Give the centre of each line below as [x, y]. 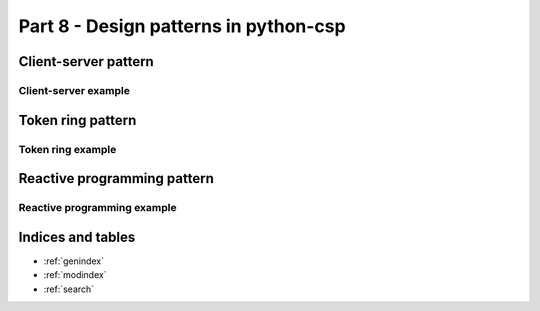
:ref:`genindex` [74, 261]
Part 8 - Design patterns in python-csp [182, 26]
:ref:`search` [69, 289]
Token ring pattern [77, 120]
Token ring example [67, 149]
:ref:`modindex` [75, 275]
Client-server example [74, 90]
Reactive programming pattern [116, 178]
